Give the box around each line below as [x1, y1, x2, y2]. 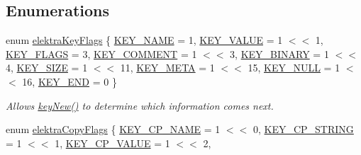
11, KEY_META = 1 [120, 60, 215, 75]
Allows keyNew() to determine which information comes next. [6, 98, 274, 113]
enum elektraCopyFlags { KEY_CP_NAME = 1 [6, 122, 221, 137]
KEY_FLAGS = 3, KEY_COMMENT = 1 [6, 46, 197, 61]
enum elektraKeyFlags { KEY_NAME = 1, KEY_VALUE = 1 [6, 33, 283, 47]
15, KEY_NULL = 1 [248, 60, 340, 75]
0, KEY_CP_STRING [252, 122, 354, 137]
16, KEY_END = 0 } [22, 74, 117, 88]
